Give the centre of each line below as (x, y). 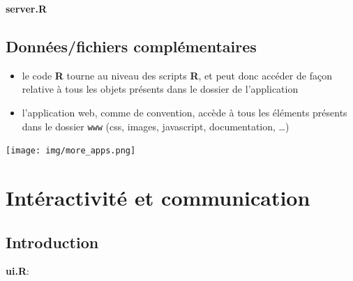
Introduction (52, 242)
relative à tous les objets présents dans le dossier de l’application (160, 89)
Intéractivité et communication (158, 198)
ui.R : (17, 271)
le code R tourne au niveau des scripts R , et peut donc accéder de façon (177, 75)
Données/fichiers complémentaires (131, 46)
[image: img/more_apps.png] (71, 151)
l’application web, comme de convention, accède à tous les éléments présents (185, 112)
